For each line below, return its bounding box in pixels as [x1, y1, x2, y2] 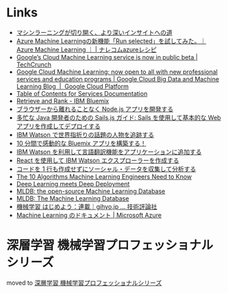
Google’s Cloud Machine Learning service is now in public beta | [16, 53, 198, 61]
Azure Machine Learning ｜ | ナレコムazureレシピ [16, 45, 157, 53]
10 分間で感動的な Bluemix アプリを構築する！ [16, 139, 147, 147]
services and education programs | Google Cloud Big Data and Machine [16, 75, 220, 83]
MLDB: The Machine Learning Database [16, 194, 129, 203]
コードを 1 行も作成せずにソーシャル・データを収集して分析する [16, 164, 197, 173]
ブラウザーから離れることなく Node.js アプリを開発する [16, 105, 174, 113]
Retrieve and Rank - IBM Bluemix [16, 97, 110, 105]
